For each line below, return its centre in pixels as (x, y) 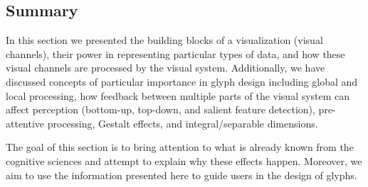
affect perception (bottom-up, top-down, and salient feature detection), (161, 109)
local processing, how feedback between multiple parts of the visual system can (178, 95)
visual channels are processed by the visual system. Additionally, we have (165, 68)
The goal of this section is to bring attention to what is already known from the (180, 147)
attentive (25, 123)
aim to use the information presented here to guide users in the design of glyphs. (182, 175)
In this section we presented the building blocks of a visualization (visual (164, 40)
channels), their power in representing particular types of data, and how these (175, 53)
